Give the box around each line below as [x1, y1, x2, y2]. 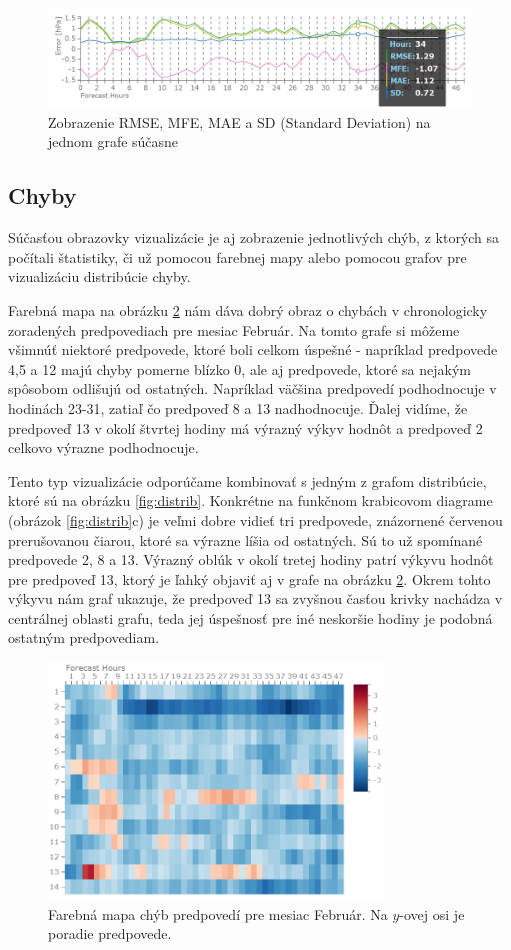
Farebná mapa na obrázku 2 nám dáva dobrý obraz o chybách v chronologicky [8, 299, 488, 320]
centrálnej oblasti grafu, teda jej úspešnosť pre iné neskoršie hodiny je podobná [8, 607, 493, 628]
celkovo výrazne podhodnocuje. [8, 437, 199, 458]
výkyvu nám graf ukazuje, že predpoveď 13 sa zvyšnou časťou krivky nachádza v [8, 588, 503, 609]
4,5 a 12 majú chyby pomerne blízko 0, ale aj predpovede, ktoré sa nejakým [8, 358, 471, 379]
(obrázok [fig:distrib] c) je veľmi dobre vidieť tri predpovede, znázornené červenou [8, 509, 503, 530]
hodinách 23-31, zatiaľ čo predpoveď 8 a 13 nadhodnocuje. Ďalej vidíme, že [8, 397, 468, 418]
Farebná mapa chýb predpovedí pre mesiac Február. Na [48, 903, 388, 924]
